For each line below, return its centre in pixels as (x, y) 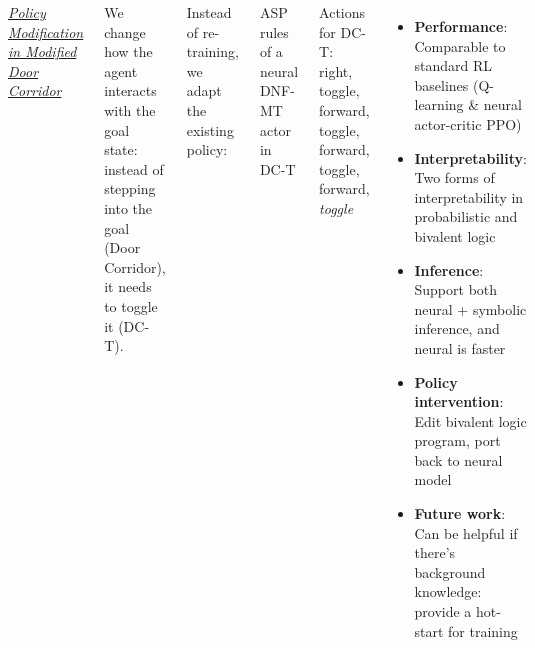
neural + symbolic (470, 308)
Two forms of (454, 177)
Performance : (461, 26)
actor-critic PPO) (468, 123)
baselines (441, 84)
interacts (130, 90)
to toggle (131, 305)
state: (121, 149)
